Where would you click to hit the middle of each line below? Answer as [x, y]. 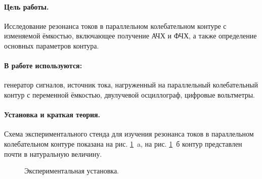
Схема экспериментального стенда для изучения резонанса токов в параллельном [129, 134]
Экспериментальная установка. [72, 171]
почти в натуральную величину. [53, 153]
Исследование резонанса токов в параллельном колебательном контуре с [115, 26]
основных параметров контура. [52, 45]
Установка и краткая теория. [52, 115]
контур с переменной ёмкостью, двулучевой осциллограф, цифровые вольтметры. [129, 94]
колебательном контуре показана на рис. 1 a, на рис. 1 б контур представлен [123, 143]
